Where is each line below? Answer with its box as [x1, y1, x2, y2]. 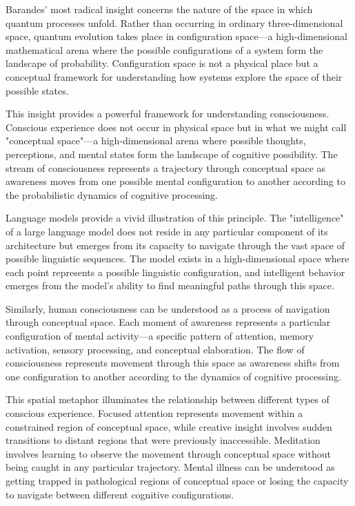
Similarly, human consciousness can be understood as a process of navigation [6, 301, 330, 315]
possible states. [6, 83, 69, 97]
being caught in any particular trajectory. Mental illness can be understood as [6, 460, 335, 474]
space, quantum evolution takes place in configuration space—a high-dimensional [6, 29, 347, 43]
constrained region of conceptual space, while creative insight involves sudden [6, 419, 332, 434]
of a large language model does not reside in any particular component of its [6, 224, 328, 238]
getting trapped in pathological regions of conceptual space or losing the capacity [6, 474, 349, 487]
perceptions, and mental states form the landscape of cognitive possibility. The [6, 146, 338, 161]
